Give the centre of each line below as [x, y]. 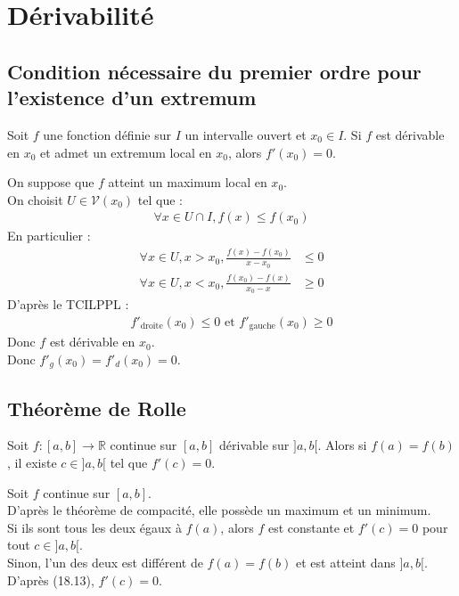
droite [152, 327]
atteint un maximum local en [188, 182]
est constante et [311, 527]
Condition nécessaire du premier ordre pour [214, 71]
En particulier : [49, 236]
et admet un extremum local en [126, 152]
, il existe [32, 463]
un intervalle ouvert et [246, 134]
